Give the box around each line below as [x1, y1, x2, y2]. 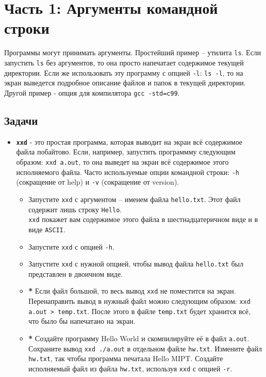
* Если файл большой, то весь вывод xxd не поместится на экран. [28, 285, 236, 296]
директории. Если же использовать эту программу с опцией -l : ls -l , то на [4, 67, 243, 78]
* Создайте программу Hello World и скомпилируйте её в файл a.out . [28, 333, 250, 344]
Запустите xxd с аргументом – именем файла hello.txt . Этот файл [28, 193, 241, 204]
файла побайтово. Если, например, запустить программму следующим [16, 146, 236, 157]
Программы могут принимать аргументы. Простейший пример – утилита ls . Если [4, 47, 261, 58]
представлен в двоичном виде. [28, 268, 123, 279]
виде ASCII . [28, 224, 66, 234]
